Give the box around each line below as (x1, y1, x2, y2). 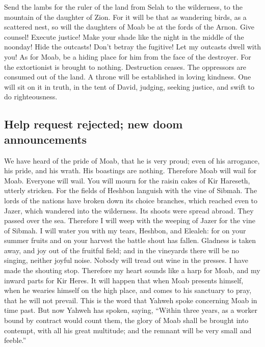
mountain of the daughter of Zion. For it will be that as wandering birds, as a (4, 11, 247, 22)
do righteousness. (4, 91, 58, 102)
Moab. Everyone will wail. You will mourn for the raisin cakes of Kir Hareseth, (4, 175, 250, 185)
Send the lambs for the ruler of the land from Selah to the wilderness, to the (4, 2, 243, 12)
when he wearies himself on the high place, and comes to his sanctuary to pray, (4, 285, 252, 296)
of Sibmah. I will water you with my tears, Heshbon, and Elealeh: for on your (4, 225, 246, 235)
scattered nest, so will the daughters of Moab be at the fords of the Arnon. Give (4, 21, 255, 32)
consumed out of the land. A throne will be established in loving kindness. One (4, 71, 251, 82)
